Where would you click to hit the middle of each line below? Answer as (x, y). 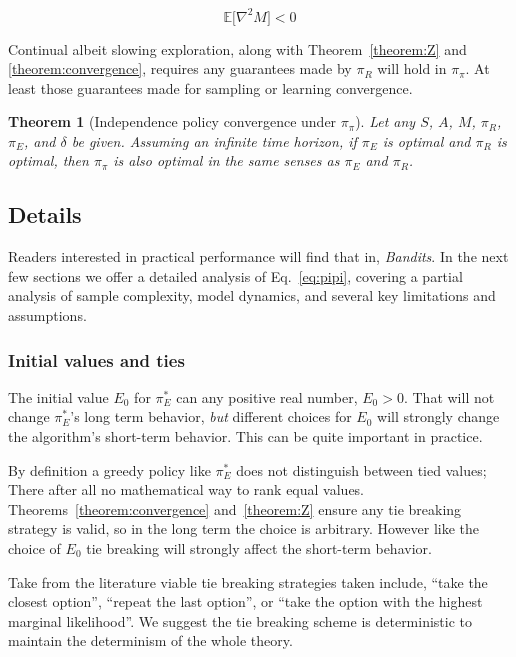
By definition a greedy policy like (109, 469)
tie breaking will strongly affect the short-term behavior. (259, 548)
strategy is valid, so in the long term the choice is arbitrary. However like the (244, 528)
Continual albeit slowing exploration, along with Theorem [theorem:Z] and (237, 48)
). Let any (385, 121)
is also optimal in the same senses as (226, 160)
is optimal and (426, 140)
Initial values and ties (96, 359)
